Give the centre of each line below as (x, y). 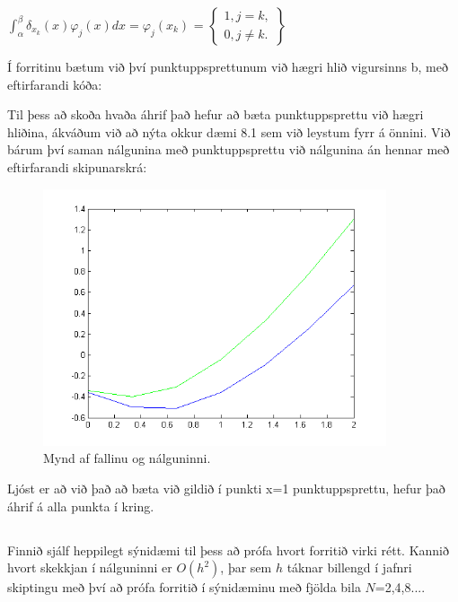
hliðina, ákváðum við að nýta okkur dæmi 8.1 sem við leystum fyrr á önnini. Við (229, 131)
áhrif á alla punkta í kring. (81, 506)
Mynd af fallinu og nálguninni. (127, 458)
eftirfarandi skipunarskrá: (77, 166)
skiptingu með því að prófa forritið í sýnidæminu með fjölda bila (184, 587)
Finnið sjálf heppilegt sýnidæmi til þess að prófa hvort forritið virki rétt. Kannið (228, 550)
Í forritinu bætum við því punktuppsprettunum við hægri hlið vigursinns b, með (228, 66)
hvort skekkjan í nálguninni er (90, 567)
